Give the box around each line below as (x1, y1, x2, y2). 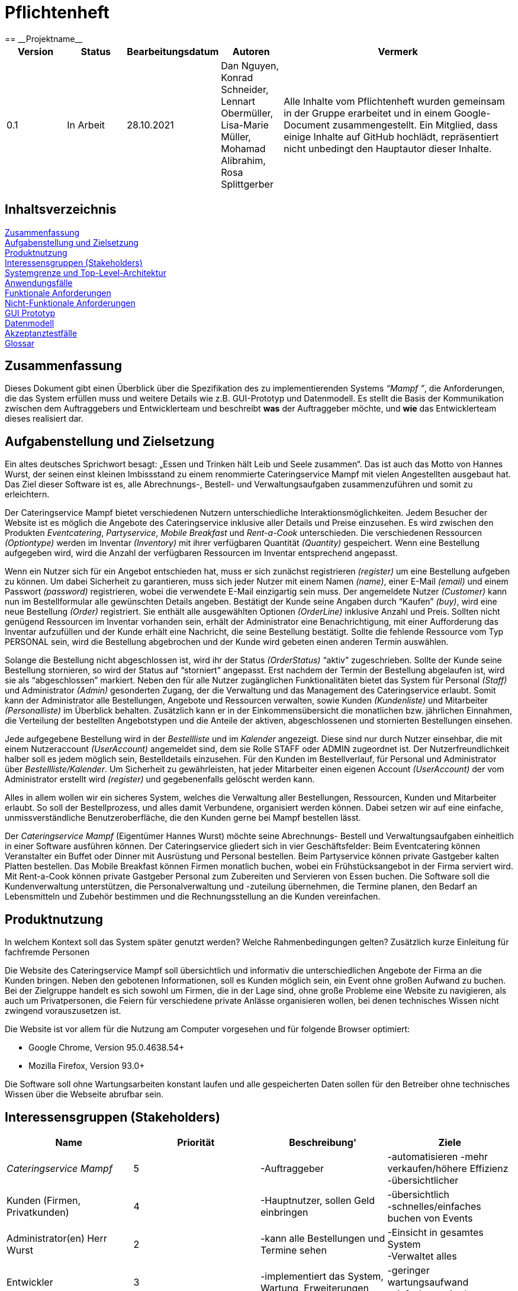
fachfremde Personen (5, 947, 90, 958)
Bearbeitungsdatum (127, 45, 219, 57)
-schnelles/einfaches (387, 1200, 481, 1212)
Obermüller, (221, 107, 274, 119)
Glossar (5, 338, 35, 348)
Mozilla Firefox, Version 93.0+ (28, 1061, 145, 1071)
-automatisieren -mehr (387, 1150, 488, 1162)
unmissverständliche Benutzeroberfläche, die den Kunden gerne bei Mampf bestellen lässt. (5, 813, 361, 823)
